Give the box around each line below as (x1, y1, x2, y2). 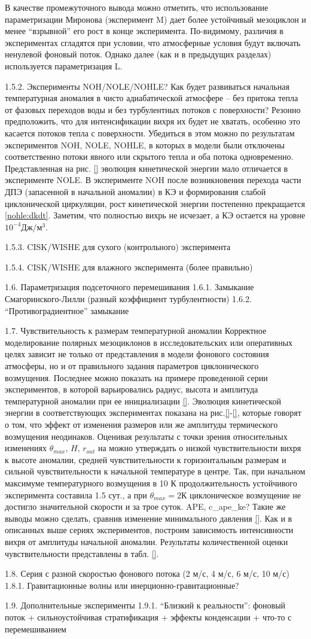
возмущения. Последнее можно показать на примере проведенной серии (5, 371, 268, 384)
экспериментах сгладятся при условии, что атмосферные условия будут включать (5, 36, 301, 48)
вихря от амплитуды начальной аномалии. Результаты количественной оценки (5, 535, 288, 547)
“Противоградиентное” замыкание (5, 304, 129, 317)
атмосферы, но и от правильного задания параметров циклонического (5, 360, 259, 372)
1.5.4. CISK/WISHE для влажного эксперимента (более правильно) (5, 260, 253, 273)
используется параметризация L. (5, 59, 123, 72)
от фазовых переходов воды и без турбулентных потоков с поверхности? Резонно (5, 103, 301, 115)
